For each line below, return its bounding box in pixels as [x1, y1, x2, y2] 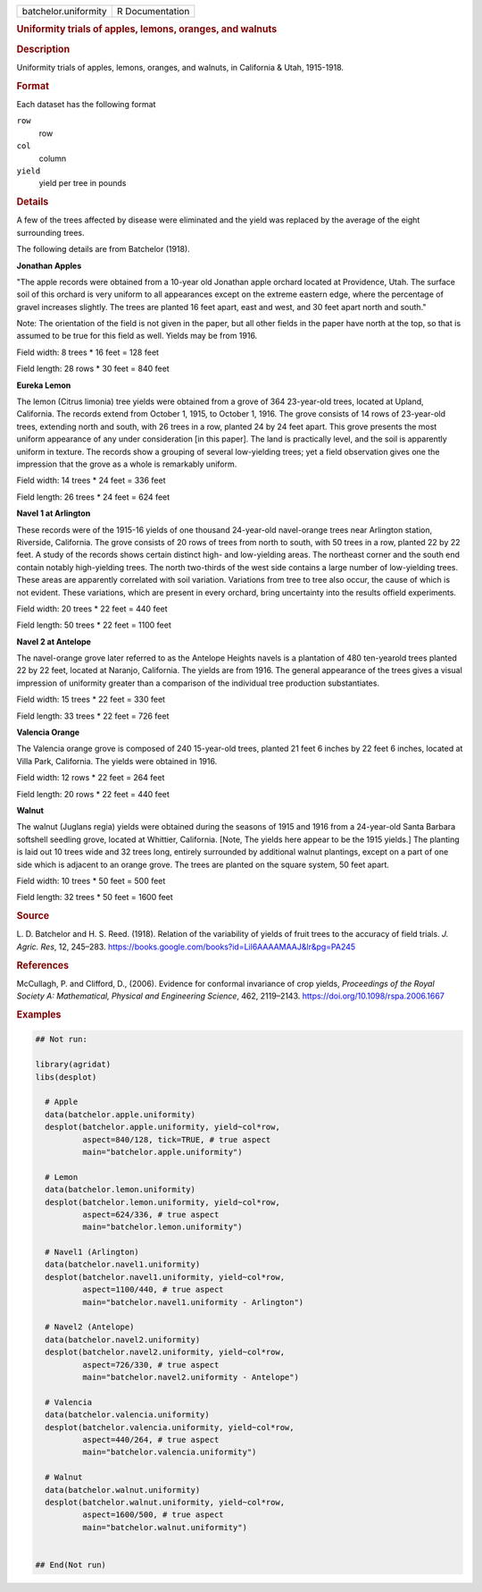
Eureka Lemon [16, 380, 71, 391]
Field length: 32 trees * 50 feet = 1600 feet [16, 892, 173, 903]
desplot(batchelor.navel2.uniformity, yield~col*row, [45, 1347, 286, 1358]
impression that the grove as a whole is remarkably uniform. [16, 459, 237, 469]
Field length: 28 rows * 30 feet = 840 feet [16, 363, 170, 375]
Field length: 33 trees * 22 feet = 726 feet [16, 711, 170, 721]
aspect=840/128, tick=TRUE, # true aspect [81, 1134, 271, 1144]
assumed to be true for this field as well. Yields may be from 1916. [16, 331, 258, 341]
